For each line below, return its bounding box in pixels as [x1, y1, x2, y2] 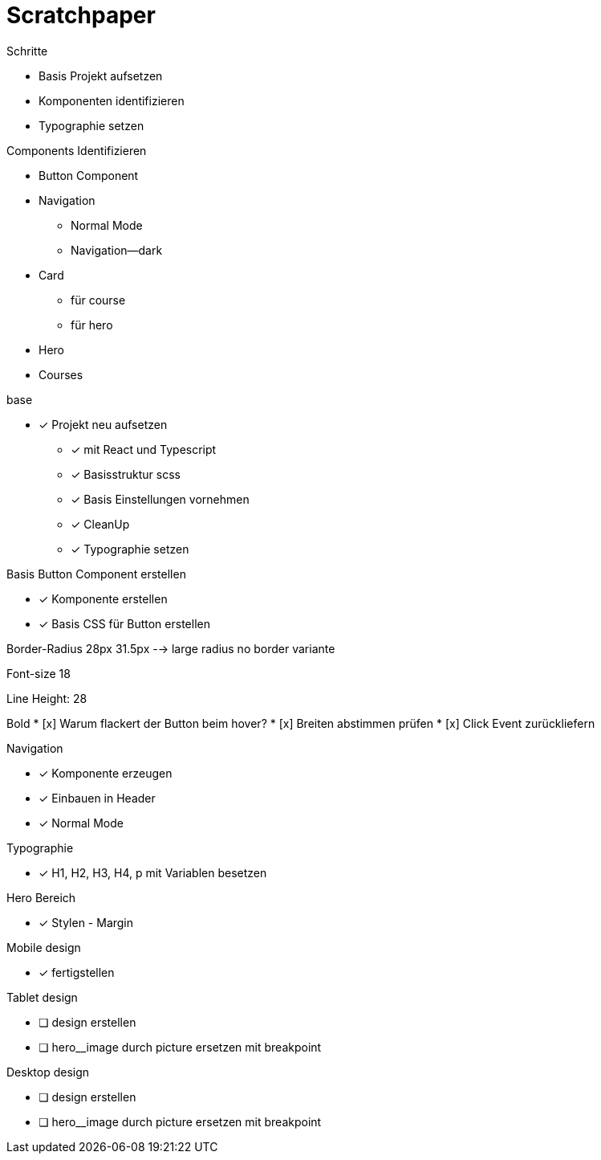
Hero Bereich [6, 890, 76, 905]
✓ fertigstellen [39, 965, 115, 979]
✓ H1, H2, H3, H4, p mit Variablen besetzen [39, 865, 267, 880]
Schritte [6, 43, 48, 58]
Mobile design [6, 940, 81, 954]
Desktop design [6, 1064, 90, 1079]
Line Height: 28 [6, 691, 87, 705]
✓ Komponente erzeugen [39, 766, 173, 780]
